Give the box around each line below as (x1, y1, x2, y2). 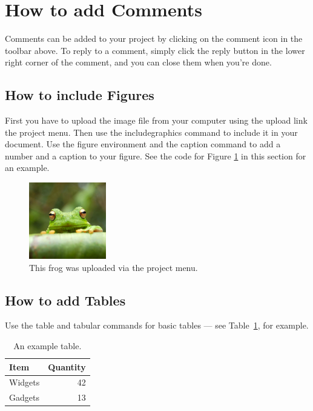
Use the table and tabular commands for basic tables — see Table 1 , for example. (5, 319, 309, 332)
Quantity (48, 360, 86, 373)
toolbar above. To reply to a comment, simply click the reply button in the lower (5, 44, 305, 56)
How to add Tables (5, 290, 126, 309)
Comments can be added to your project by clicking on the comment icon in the (5, 32, 303, 45)
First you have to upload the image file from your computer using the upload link (5, 114, 308, 127)
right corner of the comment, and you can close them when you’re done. (5, 56, 272, 68)
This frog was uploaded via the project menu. (29, 261, 198, 273)
